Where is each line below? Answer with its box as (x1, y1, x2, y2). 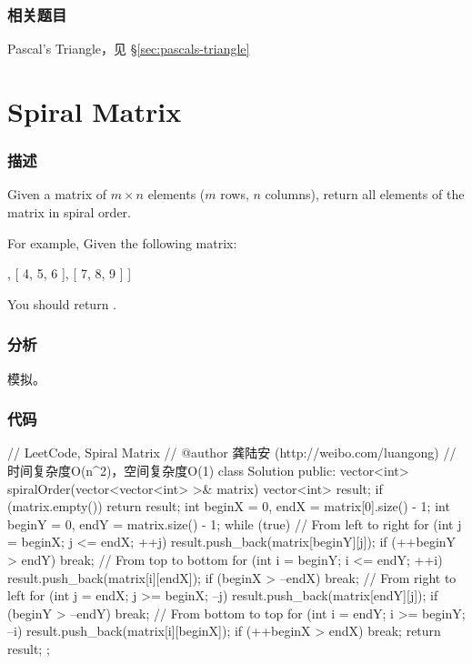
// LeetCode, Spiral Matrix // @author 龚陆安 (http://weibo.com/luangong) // (7, 443, 457, 462)
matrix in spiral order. (7, 203, 131, 221)
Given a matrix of (7, 185, 107, 204)
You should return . (7, 294, 116, 313)
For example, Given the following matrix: (7, 233, 237, 252)
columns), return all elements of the (265, 185, 465, 204)
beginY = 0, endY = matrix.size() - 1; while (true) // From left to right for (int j (7, 514, 462, 533)
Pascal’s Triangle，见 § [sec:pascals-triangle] (7, 39, 250, 58)
